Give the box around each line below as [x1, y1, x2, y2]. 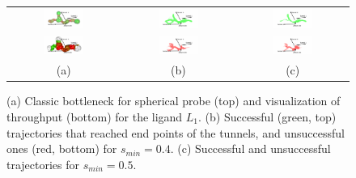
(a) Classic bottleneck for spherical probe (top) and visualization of [6, 92, 341, 109]
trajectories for [6, 155, 80, 172]
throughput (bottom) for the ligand [6, 108, 183, 125]
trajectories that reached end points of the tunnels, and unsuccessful [6, 124, 345, 141]
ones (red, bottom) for [6, 140, 117, 157]
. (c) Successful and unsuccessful [170, 140, 331, 157]
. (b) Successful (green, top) [198, 108, 337, 125]
